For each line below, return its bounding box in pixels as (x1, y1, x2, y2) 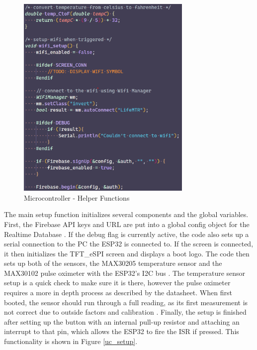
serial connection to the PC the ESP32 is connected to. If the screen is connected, (4, 238, 254, 249)
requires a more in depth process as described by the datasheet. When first (4, 287, 232, 298)
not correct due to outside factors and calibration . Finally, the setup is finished (4, 307, 247, 317)
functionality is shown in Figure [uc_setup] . (4, 336, 138, 347)
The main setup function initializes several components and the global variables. (4, 209, 249, 220)
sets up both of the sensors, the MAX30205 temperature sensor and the (4, 258, 222, 268)
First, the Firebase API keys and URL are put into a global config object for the (4, 219, 250, 229)
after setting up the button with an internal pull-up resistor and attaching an (4, 316, 240, 327)
